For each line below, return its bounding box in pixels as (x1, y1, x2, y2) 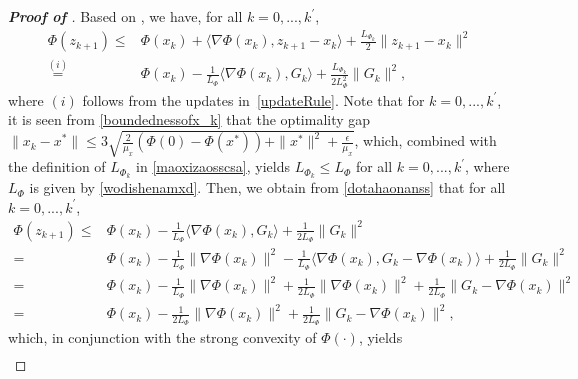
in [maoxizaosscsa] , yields (136, 156, 290, 177)
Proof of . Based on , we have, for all (8, 6, 243, 26)
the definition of (8, 156, 106, 177)
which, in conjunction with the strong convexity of (8, 327, 317, 348)
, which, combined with (354, 130, 497, 151)
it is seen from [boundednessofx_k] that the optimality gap (8, 109, 371, 130)
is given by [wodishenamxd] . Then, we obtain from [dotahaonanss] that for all (29, 177, 506, 198)
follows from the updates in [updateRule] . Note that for (82, 89, 425, 110)
